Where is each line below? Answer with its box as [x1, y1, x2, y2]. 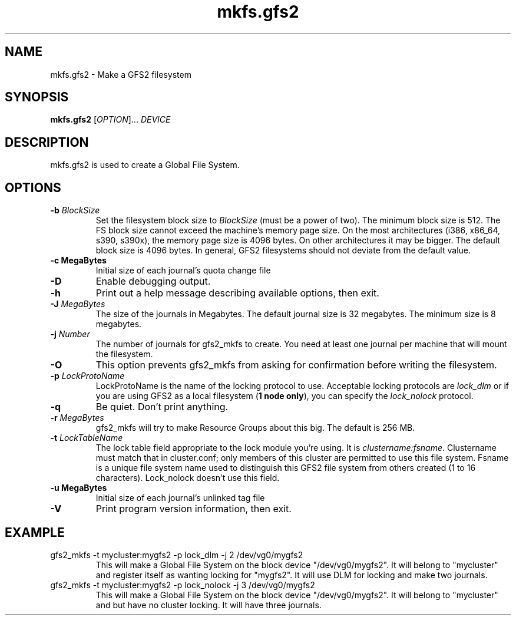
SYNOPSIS [5, 90, 69, 105]
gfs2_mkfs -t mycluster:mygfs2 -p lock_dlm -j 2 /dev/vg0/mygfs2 [50, 549, 303, 560]
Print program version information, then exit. [95, 503, 292, 515]
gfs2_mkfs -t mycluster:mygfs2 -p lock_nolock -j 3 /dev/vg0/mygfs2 [50, 579, 315, 590]
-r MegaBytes [50, 413, 104, 423]
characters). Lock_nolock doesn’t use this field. [95, 473, 280, 483]
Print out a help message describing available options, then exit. [95, 287, 379, 299]
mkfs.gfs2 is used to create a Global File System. [50, 160, 240, 170]
